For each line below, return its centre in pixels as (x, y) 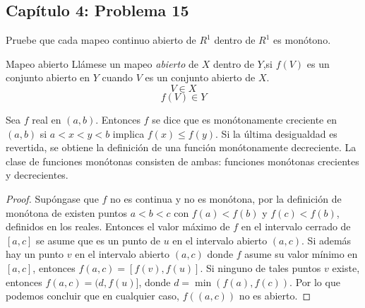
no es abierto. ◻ (275, 296)
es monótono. (302, 40)
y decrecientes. (37, 175)
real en (47, 119)
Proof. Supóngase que (52, 198)
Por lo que (318, 282)
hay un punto (35, 254)
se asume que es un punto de (98, 240)
